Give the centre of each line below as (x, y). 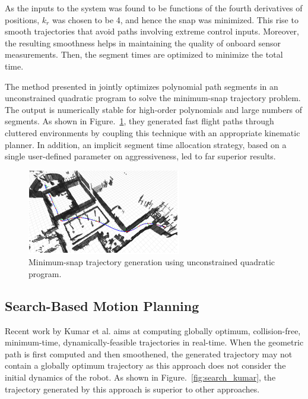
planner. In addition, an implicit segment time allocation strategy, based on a (146, 144)
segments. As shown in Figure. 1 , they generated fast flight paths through (139, 121)
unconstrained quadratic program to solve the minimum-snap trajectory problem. (153, 98)
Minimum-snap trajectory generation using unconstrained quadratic (152, 262)
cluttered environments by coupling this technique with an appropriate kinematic (153, 132)
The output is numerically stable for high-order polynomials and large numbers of (154, 109)
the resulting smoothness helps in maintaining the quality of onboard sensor (143, 43)
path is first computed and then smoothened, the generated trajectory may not (149, 354)
